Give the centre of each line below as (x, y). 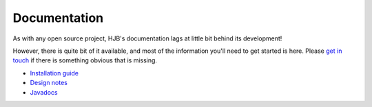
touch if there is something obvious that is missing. (85, 60)
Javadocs (44, 92)
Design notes (49, 83)
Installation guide (54, 73)
